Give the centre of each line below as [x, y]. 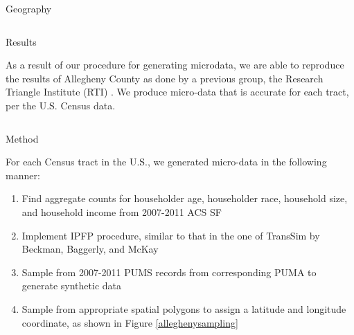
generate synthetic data [72, 286]
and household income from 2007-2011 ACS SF [122, 211]
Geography [29, 8]
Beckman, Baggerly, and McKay [90, 249]
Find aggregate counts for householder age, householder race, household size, [185, 198]
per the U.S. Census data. [61, 105]
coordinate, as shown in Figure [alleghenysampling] [130, 322]
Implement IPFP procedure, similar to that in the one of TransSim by [171, 235]
